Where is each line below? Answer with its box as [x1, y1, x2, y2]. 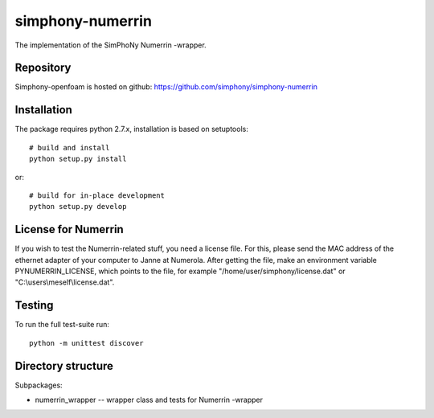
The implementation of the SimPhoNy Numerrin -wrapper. [14, 40, 207, 50]
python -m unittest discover [29, 338, 144, 347]
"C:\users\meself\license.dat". [14, 277, 115, 287]
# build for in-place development [29, 191, 165, 200]
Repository [14, 61, 72, 75]
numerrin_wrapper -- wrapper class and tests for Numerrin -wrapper [35, 395, 264, 404]
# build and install [29, 143, 110, 152]
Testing [14, 298, 54, 313]
